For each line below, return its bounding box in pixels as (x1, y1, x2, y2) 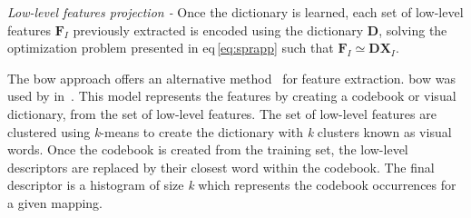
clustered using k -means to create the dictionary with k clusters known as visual (7, 122, 452, 141)
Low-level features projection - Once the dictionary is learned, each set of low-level (7, 3, 464, 21)
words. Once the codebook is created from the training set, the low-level (7, 140, 408, 159)
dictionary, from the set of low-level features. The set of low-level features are (7, 104, 437, 123)
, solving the (378, 20, 447, 39)
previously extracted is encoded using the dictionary (73, 20, 364, 39)
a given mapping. (7, 193, 103, 212)
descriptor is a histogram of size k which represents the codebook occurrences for (7, 175, 456, 194)
